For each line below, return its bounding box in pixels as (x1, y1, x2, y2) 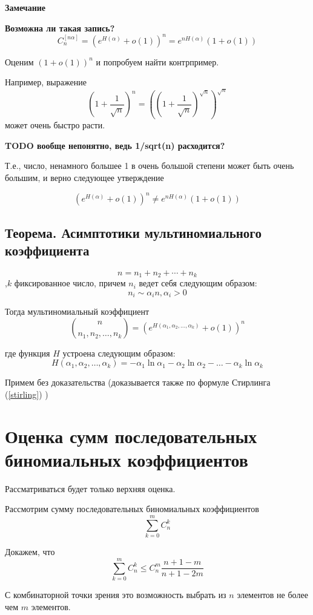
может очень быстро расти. (5, 119, 105, 131)
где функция (5, 346, 50, 359)
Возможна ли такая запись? (5, 21, 115, 34)
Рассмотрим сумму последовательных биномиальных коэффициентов (5, 502, 259, 515)
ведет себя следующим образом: (139, 277, 257, 289)
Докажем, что (5, 545, 55, 558)
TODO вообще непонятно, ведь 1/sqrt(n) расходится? (5, 139, 225, 151)
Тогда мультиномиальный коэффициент (5, 305, 150, 318)
